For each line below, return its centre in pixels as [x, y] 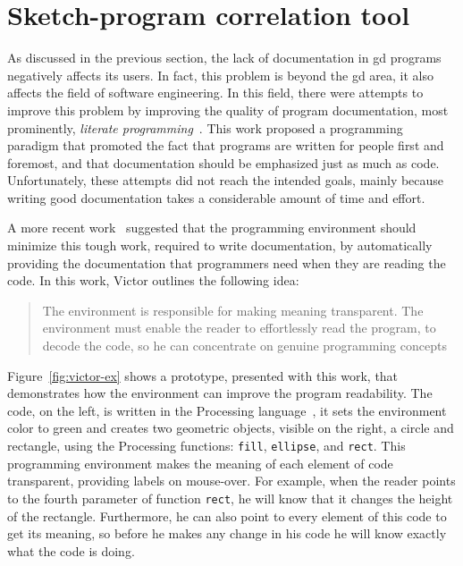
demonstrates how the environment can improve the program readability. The [220, 393]
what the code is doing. [71, 550]
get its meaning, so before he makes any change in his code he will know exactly [227, 533]
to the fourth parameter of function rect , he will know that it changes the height [230, 498]
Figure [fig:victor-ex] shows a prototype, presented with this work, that [203, 375]
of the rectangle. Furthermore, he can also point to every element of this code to [227, 515]
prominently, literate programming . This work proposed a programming [205, 127]
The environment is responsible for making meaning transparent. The [233, 310]
